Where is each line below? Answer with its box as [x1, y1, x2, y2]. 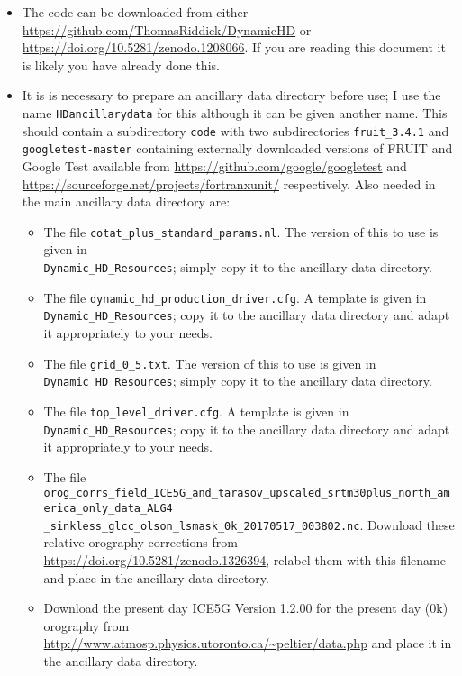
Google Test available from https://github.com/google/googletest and [22, 156, 407, 175]
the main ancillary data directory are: [22, 192, 231, 211]
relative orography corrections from [43, 533, 238, 552]
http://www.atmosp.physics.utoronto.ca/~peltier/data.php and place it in [43, 634, 452, 653]
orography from [43, 616, 130, 635]
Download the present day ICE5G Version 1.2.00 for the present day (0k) [43, 598, 448, 617]
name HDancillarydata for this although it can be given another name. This [22, 103, 448, 122]
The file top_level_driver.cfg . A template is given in [43, 401, 349, 420]
